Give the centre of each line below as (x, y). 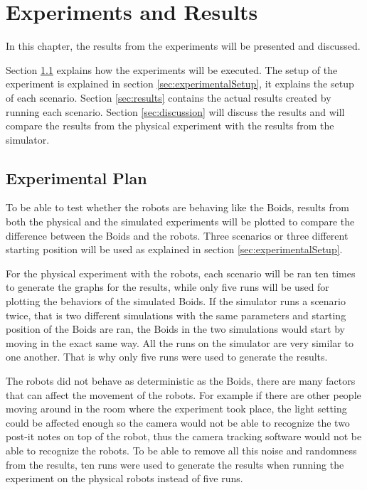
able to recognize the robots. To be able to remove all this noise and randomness (181, 450)
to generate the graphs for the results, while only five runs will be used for (167, 287)
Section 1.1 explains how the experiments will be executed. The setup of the (172, 69)
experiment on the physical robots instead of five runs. (124, 478)
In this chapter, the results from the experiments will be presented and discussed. (183, 46)
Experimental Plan (76, 177)
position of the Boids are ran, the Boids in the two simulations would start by (175, 329)
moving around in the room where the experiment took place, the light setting (176, 409)
